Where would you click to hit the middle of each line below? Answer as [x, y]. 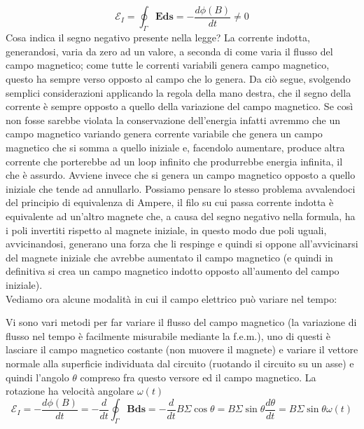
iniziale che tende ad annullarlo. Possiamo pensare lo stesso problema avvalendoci [181, 188]
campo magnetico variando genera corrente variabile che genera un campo [164, 134]
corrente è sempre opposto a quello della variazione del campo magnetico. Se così [180, 106]
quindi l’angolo [37, 377]
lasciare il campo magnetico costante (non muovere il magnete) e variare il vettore [182, 349]
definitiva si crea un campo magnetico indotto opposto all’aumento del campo [173, 271]
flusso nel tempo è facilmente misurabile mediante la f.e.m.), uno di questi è [168, 335]
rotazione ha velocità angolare [70, 391]
